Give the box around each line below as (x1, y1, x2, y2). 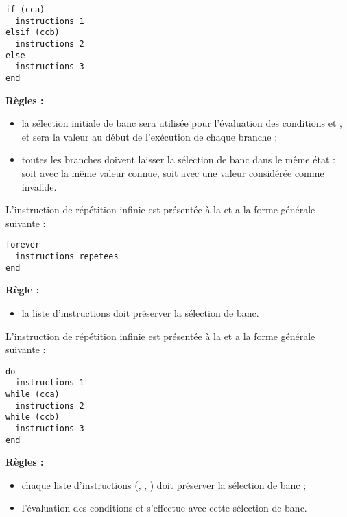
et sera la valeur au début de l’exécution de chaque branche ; (21, 129, 278, 143)
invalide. (21, 179, 57, 193)
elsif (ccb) (5, 27, 60, 38)
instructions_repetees (15, 252, 119, 261)
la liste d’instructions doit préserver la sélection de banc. (21, 305, 259, 320)
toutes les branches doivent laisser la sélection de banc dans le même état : (21, 152, 335, 167)
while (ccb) (5, 412, 60, 422)
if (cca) (5, 5, 45, 14)
